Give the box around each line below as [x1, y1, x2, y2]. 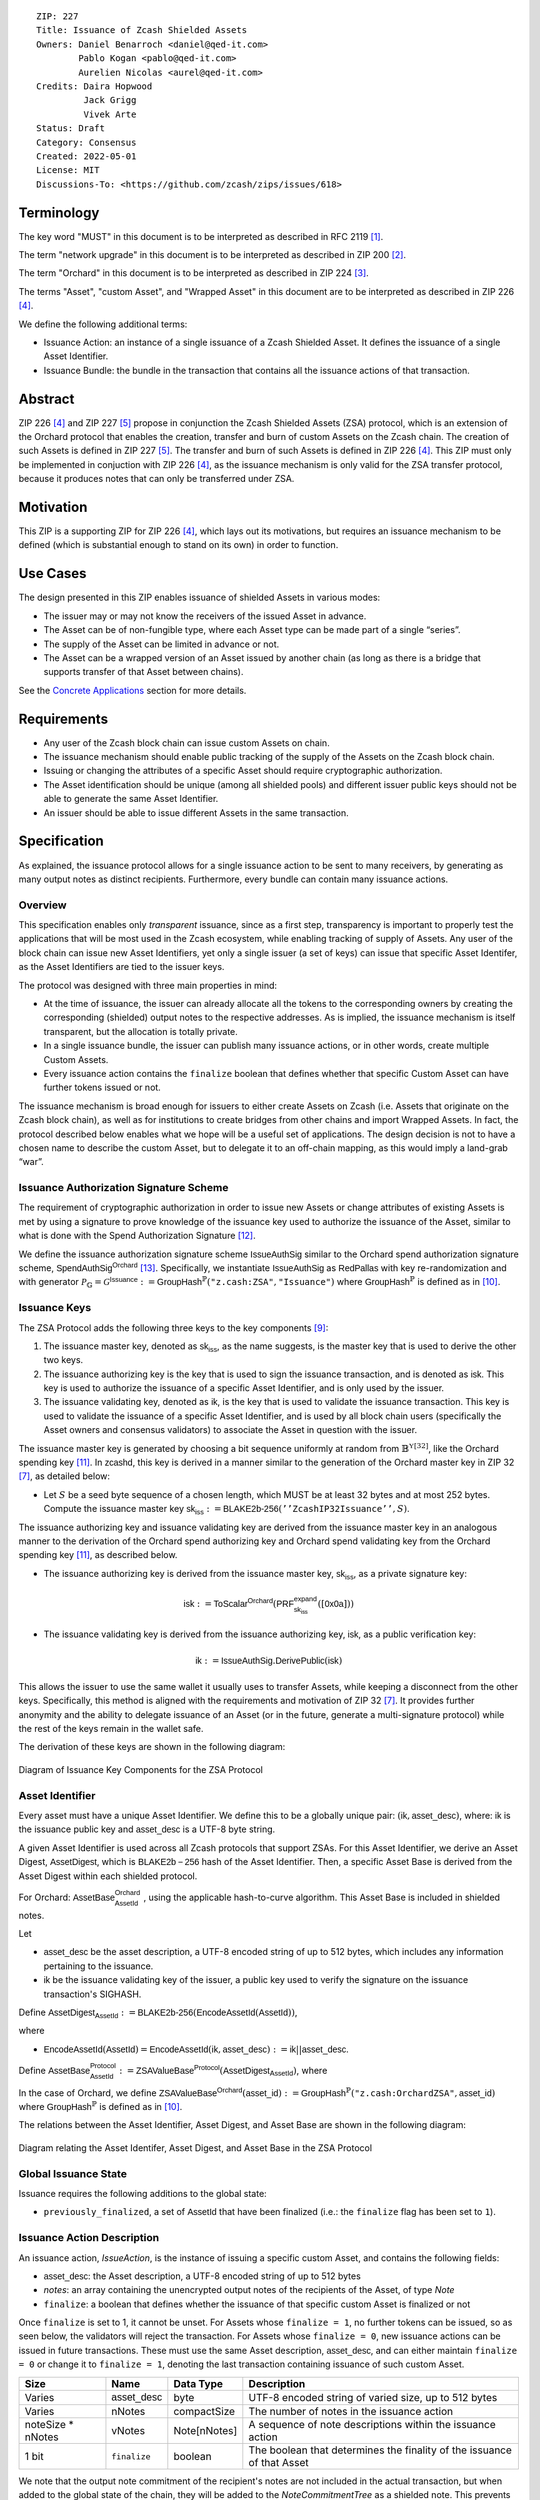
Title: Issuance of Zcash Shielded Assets [36, 25, 248, 36]
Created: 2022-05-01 [36, 150, 137, 162]
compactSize [173, 2405, 235, 2419]
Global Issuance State [18, 2166, 127, 2180]
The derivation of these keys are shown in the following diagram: [18, 1741, 286, 1753]
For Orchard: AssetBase [18, 1891, 115, 1903]
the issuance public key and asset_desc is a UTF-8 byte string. [18, 1823, 276, 1835]
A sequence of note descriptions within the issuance [248, 2418, 496, 2432]
